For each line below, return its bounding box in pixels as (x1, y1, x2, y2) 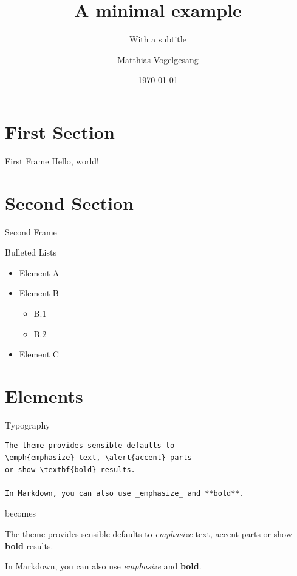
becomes (5, 507, 36, 520)
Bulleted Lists (5, 246, 56, 259)
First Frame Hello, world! (5, 154, 99, 167)
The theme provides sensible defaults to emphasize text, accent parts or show (5, 527, 292, 540)
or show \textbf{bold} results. (5, 465, 135, 474)
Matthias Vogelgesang (117, 53, 199, 66)
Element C (19, 348, 59, 361)
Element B (19, 286, 59, 299)
